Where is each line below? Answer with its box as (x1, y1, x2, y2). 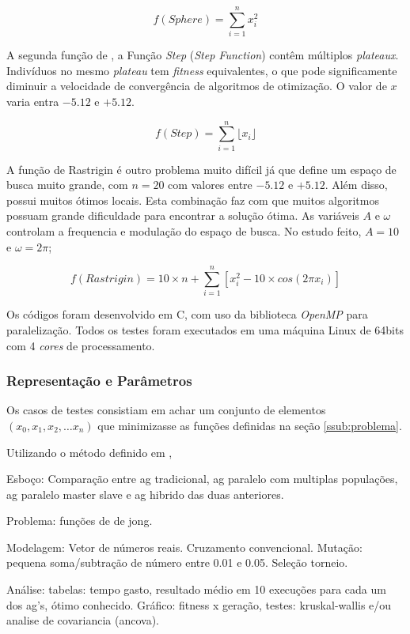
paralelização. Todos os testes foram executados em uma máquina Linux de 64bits (6, 321, 404, 338)
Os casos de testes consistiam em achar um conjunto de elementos (6, 402, 326, 418)
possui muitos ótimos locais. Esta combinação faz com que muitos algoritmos (6, 191, 379, 208)
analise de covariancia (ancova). (6, 612, 159, 628)
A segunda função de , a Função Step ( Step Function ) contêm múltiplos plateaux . (6, 47, 399, 63)
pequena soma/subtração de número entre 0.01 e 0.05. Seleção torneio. (6, 554, 348, 571)
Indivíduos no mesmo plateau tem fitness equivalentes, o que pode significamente (6, 62, 397, 78)
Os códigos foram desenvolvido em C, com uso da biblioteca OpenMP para (6, 306, 368, 323)
